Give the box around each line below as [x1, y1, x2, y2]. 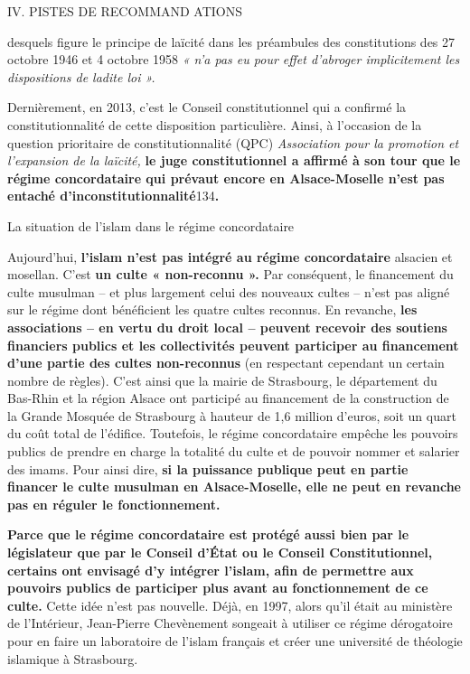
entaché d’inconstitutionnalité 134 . [7, 186, 220, 205]
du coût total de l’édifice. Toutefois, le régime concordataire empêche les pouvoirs [7, 424, 458, 443]
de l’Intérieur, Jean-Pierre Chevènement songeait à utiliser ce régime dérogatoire [7, 613, 453, 632]
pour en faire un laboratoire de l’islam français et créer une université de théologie [7, 632, 463, 650]
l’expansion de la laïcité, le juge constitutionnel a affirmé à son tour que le [7, 151, 461, 170]
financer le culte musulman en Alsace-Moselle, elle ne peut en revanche [7, 477, 461, 496]
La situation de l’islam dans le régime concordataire [7, 216, 295, 235]
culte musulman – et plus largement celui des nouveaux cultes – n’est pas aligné [7, 282, 450, 301]
